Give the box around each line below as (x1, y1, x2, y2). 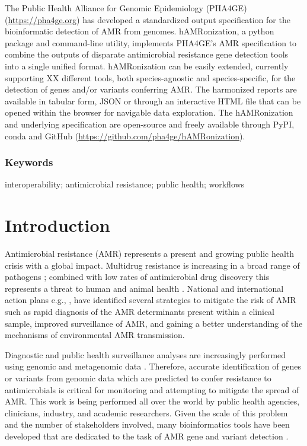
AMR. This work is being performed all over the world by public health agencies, (5, 395, 300, 407)
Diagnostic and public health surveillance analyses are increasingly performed (5, 348, 286, 361)
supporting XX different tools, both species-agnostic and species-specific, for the (5, 71, 296, 84)
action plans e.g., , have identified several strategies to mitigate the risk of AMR (5, 294, 296, 306)
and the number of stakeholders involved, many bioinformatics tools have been (5, 418, 290, 431)
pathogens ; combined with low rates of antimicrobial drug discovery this (5, 270, 270, 283)
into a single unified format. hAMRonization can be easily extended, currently (5, 59, 289, 72)
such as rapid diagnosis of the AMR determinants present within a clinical (5, 305, 274, 318)
